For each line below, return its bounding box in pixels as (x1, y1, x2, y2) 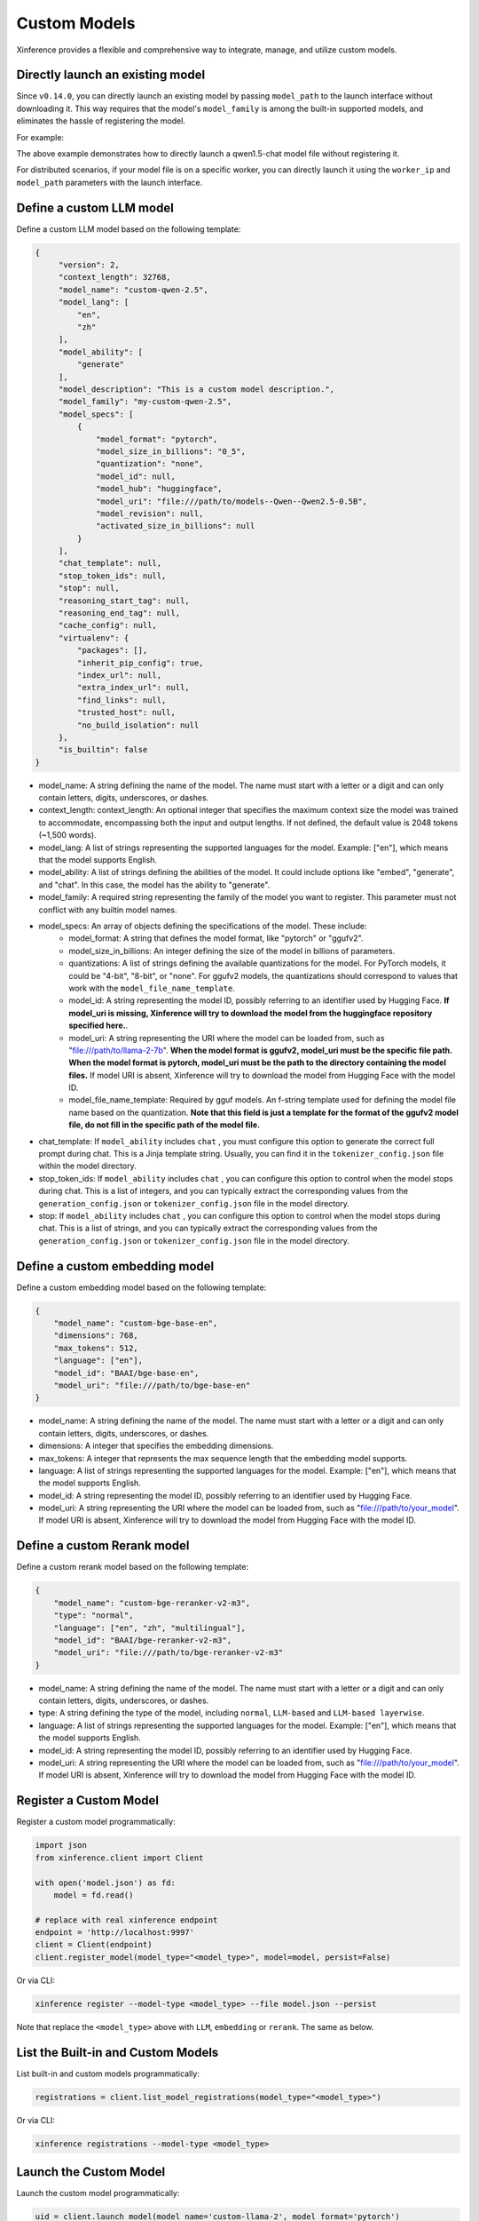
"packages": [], (76, 645, 148, 656)
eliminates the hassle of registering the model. (16, 115, 186, 126)
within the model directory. (38, 1160, 137, 1172)
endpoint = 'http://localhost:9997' (35, 1928, 195, 1938)
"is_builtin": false (58, 744, 148, 755)
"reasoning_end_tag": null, (58, 609, 181, 618)
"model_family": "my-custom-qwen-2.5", (58, 396, 232, 407)
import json (35, 1840, 88, 1851)
